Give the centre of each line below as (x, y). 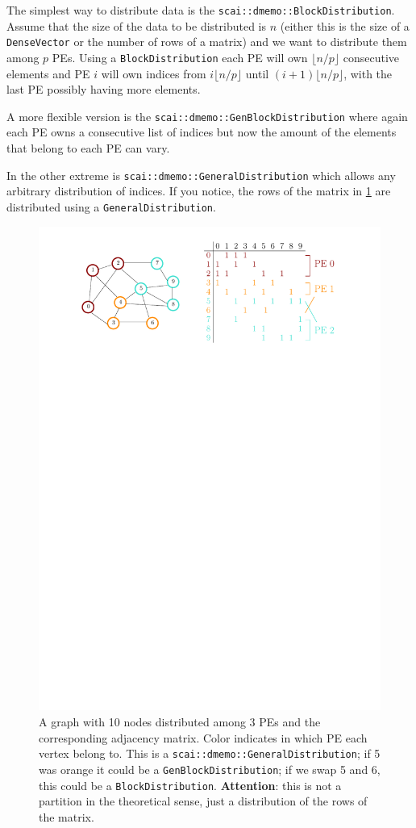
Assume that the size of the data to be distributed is (137, 25)
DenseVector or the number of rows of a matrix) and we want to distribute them (207, 42)
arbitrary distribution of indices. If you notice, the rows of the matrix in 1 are (199, 191)
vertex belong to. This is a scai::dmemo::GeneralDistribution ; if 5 (210, 753)
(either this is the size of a (345, 25)
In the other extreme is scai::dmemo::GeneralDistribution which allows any (201, 175)
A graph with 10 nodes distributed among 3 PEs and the (180, 722)
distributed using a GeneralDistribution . (111, 206)
